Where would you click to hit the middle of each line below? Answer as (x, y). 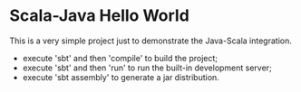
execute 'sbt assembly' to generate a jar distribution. (121, 77)
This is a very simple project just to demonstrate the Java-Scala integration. (150, 41)
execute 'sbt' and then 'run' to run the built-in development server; (147, 68)
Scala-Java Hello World (100, 16)
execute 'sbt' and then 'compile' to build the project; (120, 58)
